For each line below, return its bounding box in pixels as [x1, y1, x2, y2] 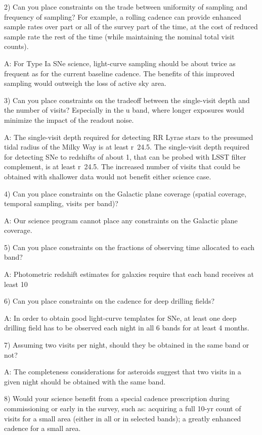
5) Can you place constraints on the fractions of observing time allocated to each [4, 241, 255, 252]
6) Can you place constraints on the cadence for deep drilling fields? [4, 296, 215, 306]
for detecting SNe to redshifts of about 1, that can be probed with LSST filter [4, 151, 246, 162]
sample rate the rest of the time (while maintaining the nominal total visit [4, 31, 235, 41]
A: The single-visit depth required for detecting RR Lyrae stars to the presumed [4, 131, 253, 142]
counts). [4, 41, 29, 52]
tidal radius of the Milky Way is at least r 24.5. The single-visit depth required [4, 141, 250, 152]
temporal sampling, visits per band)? [4, 198, 118, 209]
